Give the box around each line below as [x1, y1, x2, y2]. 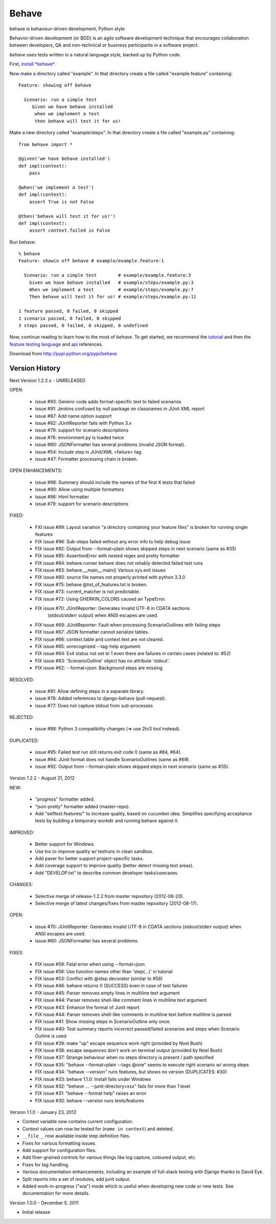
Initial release [22, 1209, 51, 1215]
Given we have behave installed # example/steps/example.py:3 [29, 279, 194, 285]
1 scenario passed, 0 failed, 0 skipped [18, 315, 121, 321]
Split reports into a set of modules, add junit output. [22, 1176, 131, 1182]
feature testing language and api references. [9, 341, 103, 347]
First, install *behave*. [9, 61, 56, 67]
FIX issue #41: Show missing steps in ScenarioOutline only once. [35, 1018, 171, 1025]
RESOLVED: [9, 677, 34, 683]
